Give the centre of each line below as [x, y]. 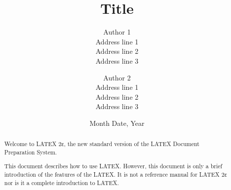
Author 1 [117, 32]
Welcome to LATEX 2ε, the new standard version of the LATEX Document [102, 144]
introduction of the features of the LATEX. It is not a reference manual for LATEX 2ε [115, 174]
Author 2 [117, 77]
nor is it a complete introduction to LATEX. [61, 182]
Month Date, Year [117, 123]
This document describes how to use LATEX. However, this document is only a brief [113, 166]
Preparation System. [31, 152]
